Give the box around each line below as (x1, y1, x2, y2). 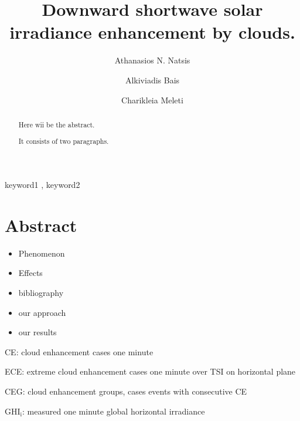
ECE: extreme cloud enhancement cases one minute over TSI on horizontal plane (5, 365, 296, 378)
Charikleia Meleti (121, 93, 183, 106)
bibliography (18, 287, 64, 298)
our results (18, 326, 57, 338)
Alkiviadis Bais (125, 73, 180, 86)
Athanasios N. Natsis (114, 54, 190, 66)
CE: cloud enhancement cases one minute (5, 345, 154, 358)
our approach (18, 306, 66, 318)
